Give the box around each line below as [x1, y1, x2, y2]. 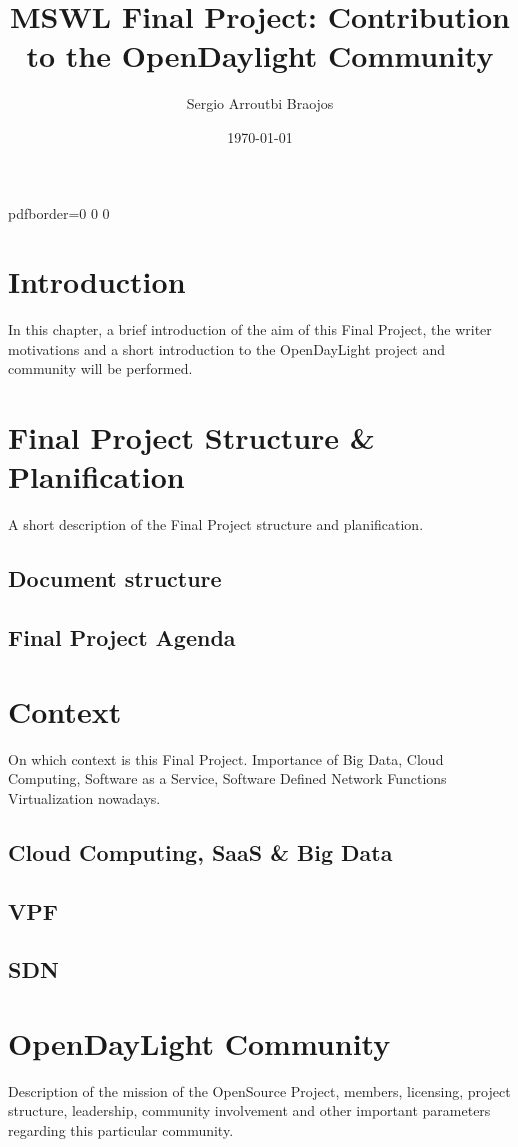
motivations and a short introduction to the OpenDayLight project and [8, 338, 446, 359]
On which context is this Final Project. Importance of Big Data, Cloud [8, 748, 444, 769]
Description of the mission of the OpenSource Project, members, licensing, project [8, 1080, 511, 1101]
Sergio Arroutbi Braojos [186, 93, 334, 114]
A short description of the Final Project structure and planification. [8, 514, 424, 535]
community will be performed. [8, 358, 193, 379]
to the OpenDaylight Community [26, 35, 494, 76]
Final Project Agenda [8, 622, 236, 653]
